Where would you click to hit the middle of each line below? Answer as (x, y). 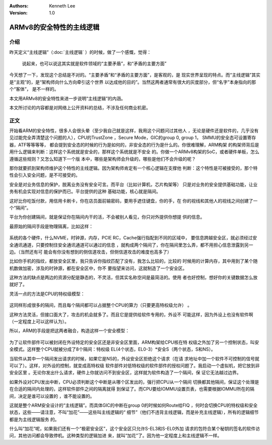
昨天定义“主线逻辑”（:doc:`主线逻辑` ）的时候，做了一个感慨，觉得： (80, 52)
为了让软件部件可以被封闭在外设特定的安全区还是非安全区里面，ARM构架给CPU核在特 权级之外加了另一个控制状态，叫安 (134, 342)
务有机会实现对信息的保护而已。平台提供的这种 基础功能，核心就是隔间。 (85, 192)
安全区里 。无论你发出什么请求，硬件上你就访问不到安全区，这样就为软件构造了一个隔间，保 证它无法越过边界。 (125, 372)
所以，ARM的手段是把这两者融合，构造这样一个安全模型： (70, 331)
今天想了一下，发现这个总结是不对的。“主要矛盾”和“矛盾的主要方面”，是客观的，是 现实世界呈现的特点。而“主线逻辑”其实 (135, 75)
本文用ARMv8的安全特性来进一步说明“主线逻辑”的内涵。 (67, 98)
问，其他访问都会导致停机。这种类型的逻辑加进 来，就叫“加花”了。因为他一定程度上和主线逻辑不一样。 (116, 435)
